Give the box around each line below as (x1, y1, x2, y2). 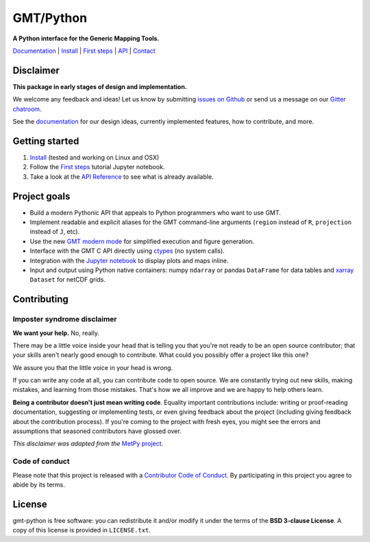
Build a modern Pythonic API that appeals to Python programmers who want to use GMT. (29, 208, 281, 217)
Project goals (12, 190, 71, 202)
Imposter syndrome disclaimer (12, 315, 117, 324)
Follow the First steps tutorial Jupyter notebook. (29, 163, 165, 171)
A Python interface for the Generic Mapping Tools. (12, 34, 160, 42)
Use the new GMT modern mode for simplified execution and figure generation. (29, 237, 255, 245)
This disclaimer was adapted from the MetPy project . (12, 439, 164, 448)
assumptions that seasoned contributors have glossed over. (12, 427, 182, 435)
